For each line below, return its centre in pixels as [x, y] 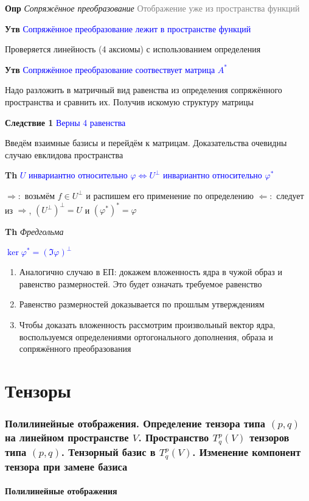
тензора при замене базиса [66, 466]
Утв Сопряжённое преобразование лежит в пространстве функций [128, 28]
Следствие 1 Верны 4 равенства [65, 122]
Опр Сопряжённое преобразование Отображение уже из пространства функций [152, 8]
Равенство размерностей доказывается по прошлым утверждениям [142, 304]
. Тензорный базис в [108, 451]
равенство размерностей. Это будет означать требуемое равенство [141, 283]
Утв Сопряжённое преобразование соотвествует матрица [110, 69]
